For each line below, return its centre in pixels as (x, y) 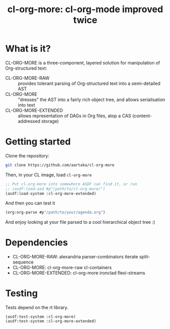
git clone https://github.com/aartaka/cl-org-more (60, 165)
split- (145, 257)
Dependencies (37, 243)
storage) (50, 121)
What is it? (28, 49)
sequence (23, 262)
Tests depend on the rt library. (37, 308)
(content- (142, 116)
